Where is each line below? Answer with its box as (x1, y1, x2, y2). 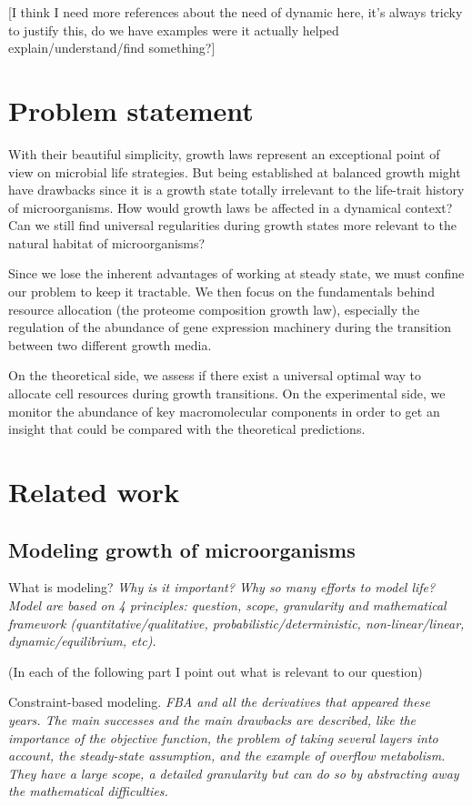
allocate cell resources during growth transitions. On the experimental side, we (8, 384, 446, 403)
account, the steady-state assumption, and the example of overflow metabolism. (8, 746, 446, 765)
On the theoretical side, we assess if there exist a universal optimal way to (8, 366, 422, 385)
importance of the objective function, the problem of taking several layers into (8, 728, 438, 747)
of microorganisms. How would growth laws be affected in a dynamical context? (8, 197, 453, 217)
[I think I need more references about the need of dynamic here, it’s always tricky (8, 3, 463, 21)
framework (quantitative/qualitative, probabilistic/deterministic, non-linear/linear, (8, 613, 465, 632)
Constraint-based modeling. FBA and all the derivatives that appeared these (8, 692, 430, 711)
